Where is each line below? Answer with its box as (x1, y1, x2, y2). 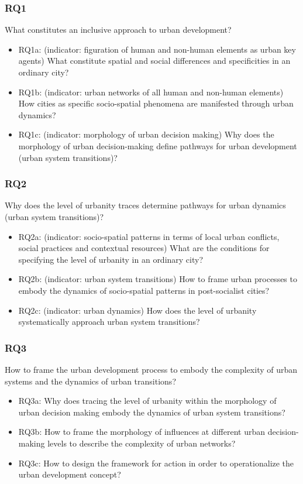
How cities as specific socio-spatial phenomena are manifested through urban (18, 97, 294, 109)
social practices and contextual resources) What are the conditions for (18, 242, 270, 254)
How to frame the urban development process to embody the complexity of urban (5, 363, 298, 375)
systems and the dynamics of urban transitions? (5, 375, 176, 387)
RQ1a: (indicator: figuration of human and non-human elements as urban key (18, 43, 296, 55)
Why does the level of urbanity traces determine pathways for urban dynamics (5, 199, 286, 211)
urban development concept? (18, 468, 121, 480)
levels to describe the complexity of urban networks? (47, 437, 236, 449)
